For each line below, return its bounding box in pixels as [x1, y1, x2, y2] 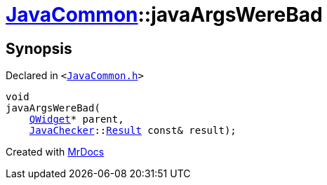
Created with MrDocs [6, 146, 105, 158]
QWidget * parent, [29, 114, 124, 125]
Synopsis [6, 39, 72, 57]
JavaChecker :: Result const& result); [29, 125, 236, 137]
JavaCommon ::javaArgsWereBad [6, 3, 323, 27]
